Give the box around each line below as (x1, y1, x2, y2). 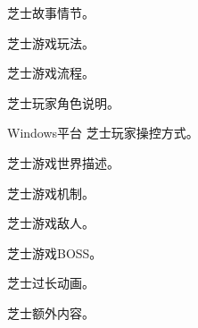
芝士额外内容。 (7, 303, 95, 322)
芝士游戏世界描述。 (7, 153, 120, 172)
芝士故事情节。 (7, 4, 95, 21)
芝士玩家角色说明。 (7, 93, 120, 112)
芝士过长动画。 (7, 273, 95, 292)
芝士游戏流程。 (7, 63, 95, 82)
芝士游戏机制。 (7, 183, 95, 202)
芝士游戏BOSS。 (7, 243, 103, 262)
